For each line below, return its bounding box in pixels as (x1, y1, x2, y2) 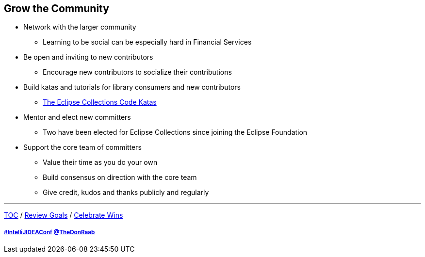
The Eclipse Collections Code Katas (43, 98, 157, 107)
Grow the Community (4, 2, 109, 15)
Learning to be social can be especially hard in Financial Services (43, 38, 252, 47)
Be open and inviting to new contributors (23, 53, 153, 62)
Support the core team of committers (23, 143, 142, 152)
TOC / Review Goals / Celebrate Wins (4, 211, 123, 220)
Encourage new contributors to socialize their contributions (43, 68, 232, 77)
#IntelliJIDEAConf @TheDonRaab (4, 228, 95, 236)
